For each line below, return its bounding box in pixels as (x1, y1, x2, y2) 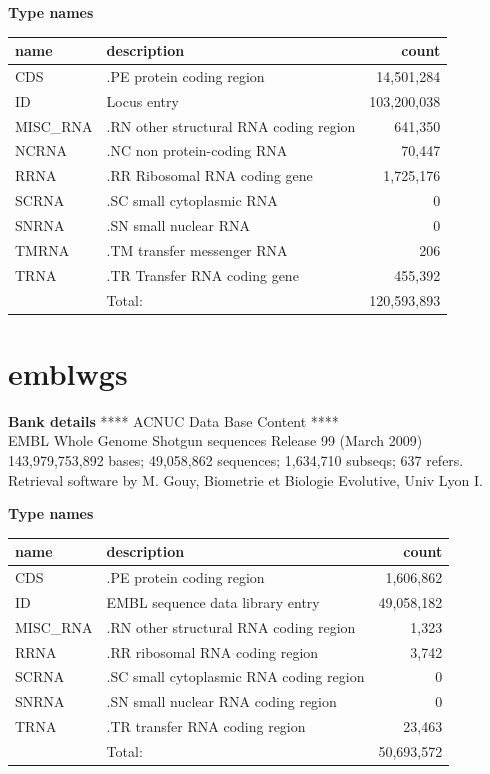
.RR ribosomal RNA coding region (106, 641, 319, 662)
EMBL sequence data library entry (106, 591, 320, 612)
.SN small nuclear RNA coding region (106, 691, 337, 712)
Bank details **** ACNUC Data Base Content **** (8, 410, 339, 431)
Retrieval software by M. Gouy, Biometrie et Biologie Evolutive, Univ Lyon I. (8, 469, 483, 490)
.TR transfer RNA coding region (106, 716, 306, 737)
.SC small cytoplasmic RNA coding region (106, 666, 365, 687)
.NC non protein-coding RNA (106, 140, 288, 161)
